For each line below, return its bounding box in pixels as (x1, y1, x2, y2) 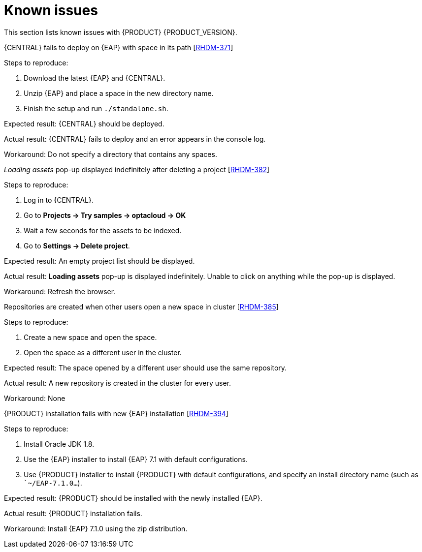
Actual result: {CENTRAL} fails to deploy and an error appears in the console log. (4, 134, 266, 143)
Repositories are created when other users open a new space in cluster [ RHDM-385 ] (4, 302, 279, 311)
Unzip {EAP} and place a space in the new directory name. (24, 89, 214, 97)
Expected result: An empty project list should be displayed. (4, 256, 195, 265)
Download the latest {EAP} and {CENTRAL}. (24, 73, 165, 82)
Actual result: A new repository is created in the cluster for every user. (4, 378, 231, 387)
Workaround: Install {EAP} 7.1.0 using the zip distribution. (4, 524, 188, 533)
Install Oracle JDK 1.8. (24, 439, 95, 448)
